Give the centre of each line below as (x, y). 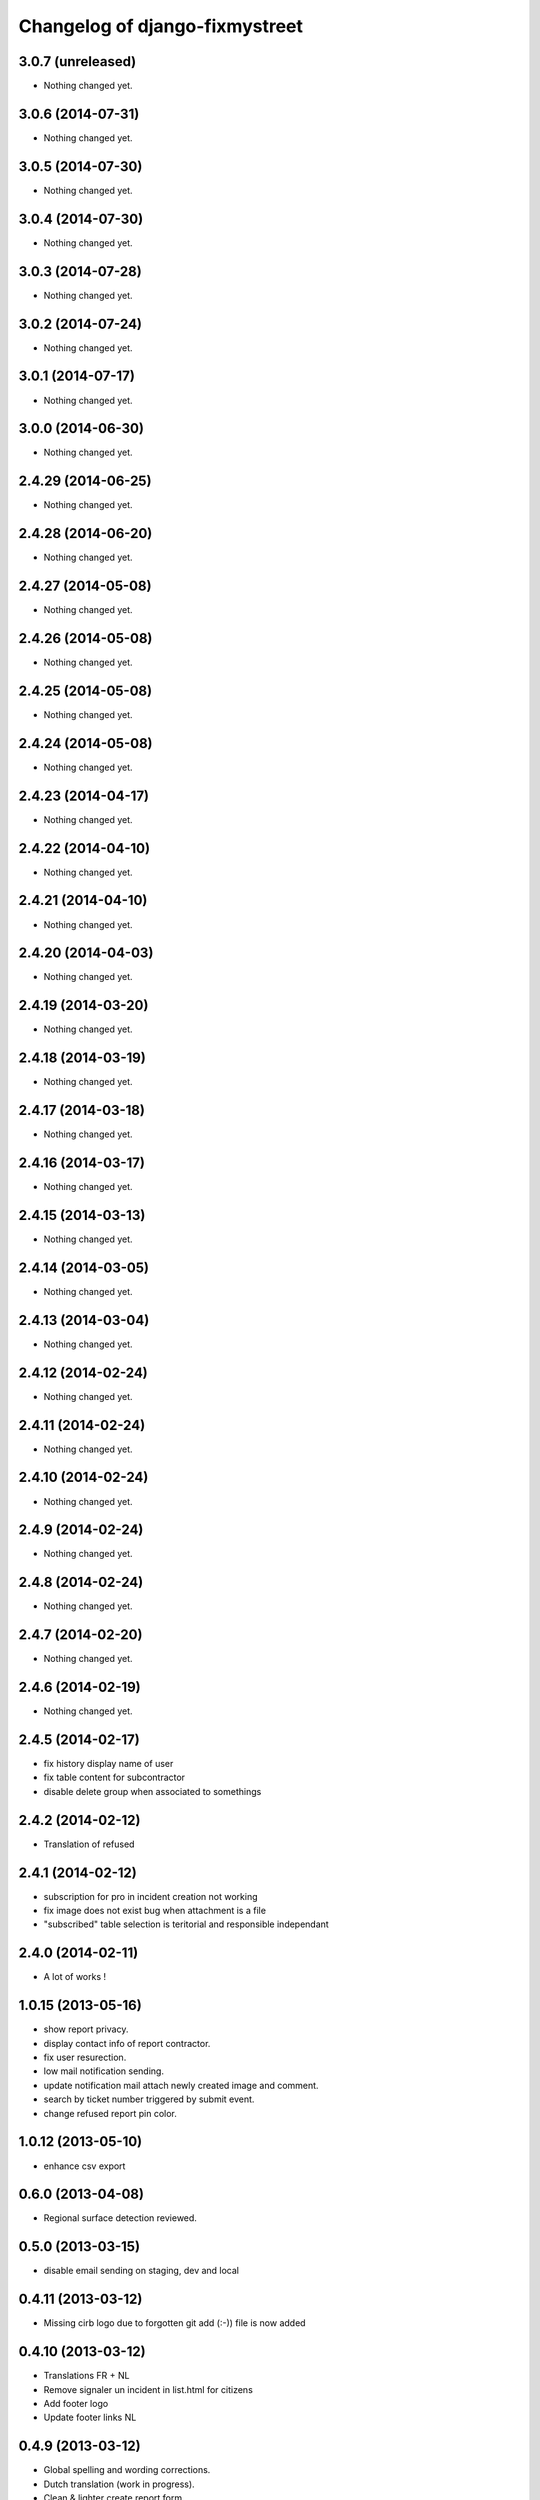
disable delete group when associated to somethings (152, 1791)
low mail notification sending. (104, 2071)
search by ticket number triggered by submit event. (149, 2099)
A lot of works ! (75, 1977)
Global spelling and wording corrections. (127, 2470)
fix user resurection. (85, 2057)
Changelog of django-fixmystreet (161, 26)
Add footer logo (76, 2403)
